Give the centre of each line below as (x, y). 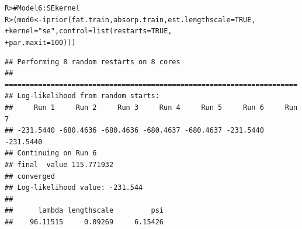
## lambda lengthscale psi (84, 211)
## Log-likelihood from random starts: (82, 96)
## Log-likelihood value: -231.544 (74, 188)
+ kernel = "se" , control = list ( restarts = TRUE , (88, 31)
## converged (30, 176)
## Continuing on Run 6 (51, 153)
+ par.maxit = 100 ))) (40, 42)
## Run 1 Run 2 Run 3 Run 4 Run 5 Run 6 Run (151, 107)
